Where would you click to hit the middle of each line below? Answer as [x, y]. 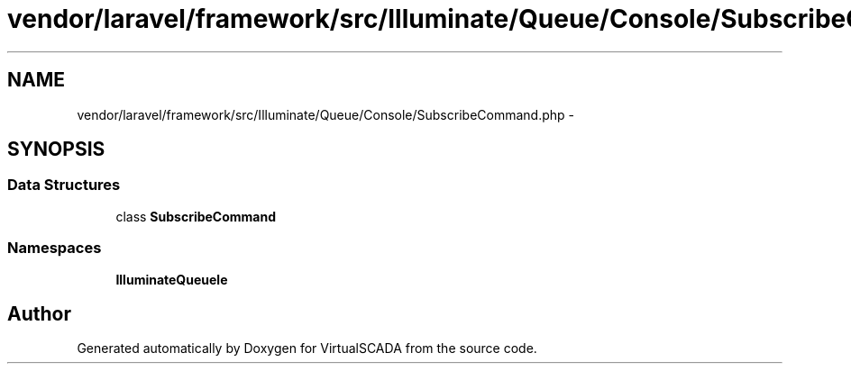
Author [39, 313]
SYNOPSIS [56, 149]
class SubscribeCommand [196, 216]
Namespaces [55, 248]
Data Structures [64, 185]
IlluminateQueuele [172, 279]
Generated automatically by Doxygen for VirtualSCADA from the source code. [307, 348]
